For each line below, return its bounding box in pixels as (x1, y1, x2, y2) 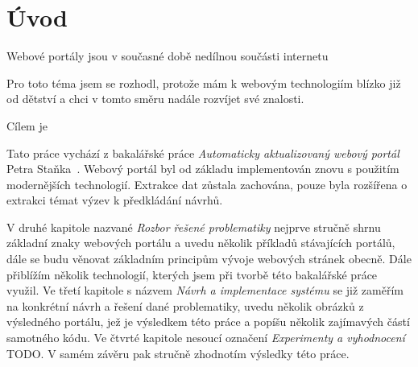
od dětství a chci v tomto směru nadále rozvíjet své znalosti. (6, 90, 304, 107)
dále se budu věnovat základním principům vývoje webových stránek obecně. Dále (6, 250, 412, 267)
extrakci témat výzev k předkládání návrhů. (6, 192, 223, 208)
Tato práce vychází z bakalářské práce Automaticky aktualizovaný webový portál (6, 144, 399, 161)
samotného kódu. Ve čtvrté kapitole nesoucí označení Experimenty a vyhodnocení (6, 329, 405, 346)
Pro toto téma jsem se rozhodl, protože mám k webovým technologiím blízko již (6, 74, 401, 91)
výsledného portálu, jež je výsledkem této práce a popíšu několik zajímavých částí (6, 313, 410, 330)
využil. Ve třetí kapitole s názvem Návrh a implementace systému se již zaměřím (6, 282, 404, 299)
